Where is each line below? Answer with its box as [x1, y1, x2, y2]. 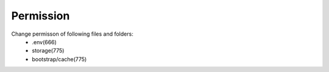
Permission [11, 9, 70, 22]
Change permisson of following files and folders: [11, 30, 133, 38]
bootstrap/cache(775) [32, 55, 87, 63]
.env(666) [32, 38, 57, 45]
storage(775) [32, 47, 65, 54]
